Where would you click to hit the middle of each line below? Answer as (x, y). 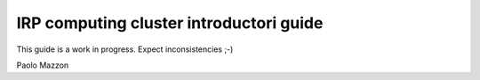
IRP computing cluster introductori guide (170, 23)
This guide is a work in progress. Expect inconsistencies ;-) (125, 49)
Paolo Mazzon (43, 65)
